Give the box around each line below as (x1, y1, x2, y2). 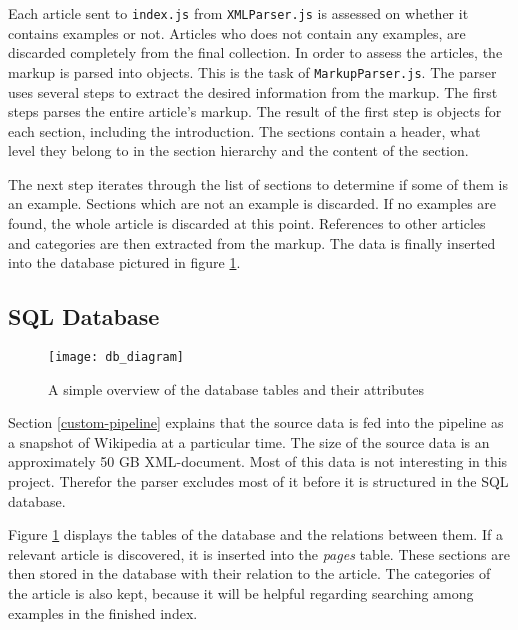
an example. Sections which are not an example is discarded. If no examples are (8, 193, 497, 214)
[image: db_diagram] (48, 350, 185, 365)
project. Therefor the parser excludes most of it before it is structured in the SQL (8, 471, 509, 492)
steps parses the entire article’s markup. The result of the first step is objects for (8, 101, 502, 122)
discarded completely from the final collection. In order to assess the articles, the (8, 42, 503, 63)
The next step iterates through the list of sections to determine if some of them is (8, 173, 508, 194)
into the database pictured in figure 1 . (8, 252, 241, 273)
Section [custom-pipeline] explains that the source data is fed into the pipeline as (8, 412, 504, 433)
